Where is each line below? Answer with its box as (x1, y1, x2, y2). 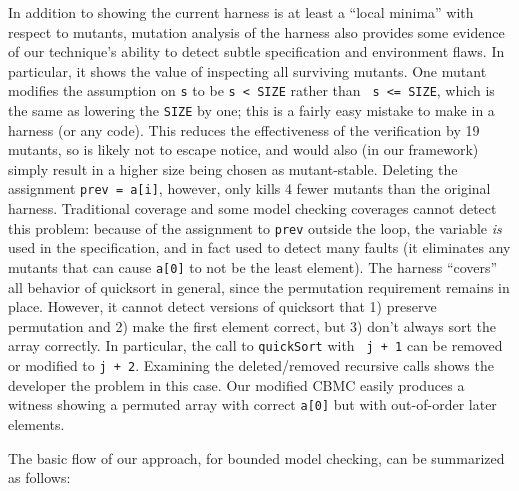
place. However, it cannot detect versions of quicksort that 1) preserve (8, 296, 437, 317)
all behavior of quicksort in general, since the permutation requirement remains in (8, 276, 510, 297)
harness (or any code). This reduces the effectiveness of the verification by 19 (8, 119, 480, 140)
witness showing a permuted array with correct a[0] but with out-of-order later (8, 394, 497, 415)
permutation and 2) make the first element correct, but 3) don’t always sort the (8, 315, 497, 336)
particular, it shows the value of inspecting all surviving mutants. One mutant (8, 60, 487, 81)
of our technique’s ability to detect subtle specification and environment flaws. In (8, 41, 505, 62)
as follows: (8, 467, 71, 488)
